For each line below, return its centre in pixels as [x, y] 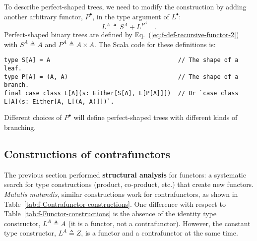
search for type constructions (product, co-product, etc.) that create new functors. [129, 184]
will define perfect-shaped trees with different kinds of [156, 117]
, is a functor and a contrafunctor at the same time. [160, 233]
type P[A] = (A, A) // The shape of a [121, 77]
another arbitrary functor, [43, 16]
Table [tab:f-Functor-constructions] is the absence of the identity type [110, 213]
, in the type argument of [131, 16]
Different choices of [33, 117]
